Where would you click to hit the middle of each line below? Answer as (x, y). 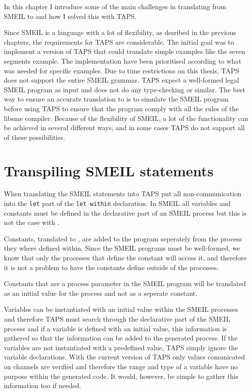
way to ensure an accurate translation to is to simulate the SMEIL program (116, 99)
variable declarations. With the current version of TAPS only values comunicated (125, 357)
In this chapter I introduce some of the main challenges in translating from (115, 6)
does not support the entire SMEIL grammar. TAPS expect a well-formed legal (122, 80)
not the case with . (32, 222)
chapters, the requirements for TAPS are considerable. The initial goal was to (119, 42)
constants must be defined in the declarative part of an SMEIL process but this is (125, 213)
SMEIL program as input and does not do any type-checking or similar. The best (125, 89)
